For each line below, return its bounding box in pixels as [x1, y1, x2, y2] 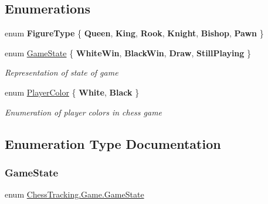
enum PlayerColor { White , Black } [5, 86, 140, 98]
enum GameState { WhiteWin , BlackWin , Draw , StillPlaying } [5, 46, 252, 59]
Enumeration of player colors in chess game [5, 106, 162, 118]
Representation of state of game [5, 66, 118, 79]
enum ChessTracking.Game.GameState [5, 188, 144, 200]
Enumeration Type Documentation [5, 134, 221, 152]
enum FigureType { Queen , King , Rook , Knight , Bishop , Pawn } [5, 27, 264, 39]
